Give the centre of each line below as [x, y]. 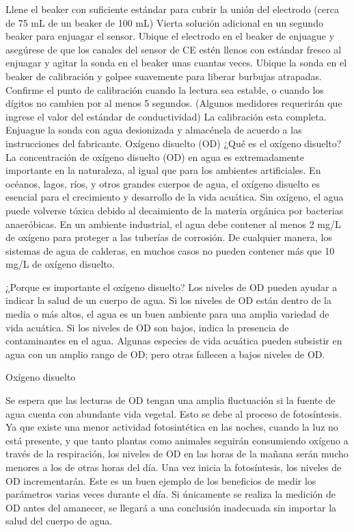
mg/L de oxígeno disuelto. [60, 264]
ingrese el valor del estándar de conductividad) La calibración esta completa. [166, 116]
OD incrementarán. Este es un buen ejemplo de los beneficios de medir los [161, 480]
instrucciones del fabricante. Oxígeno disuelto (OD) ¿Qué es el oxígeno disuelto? [174, 143]
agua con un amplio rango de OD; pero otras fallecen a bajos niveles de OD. [165, 354]
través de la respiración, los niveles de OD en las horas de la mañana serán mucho [177, 454]
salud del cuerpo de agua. [59, 521]
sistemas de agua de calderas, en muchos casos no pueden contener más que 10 [170, 250]
